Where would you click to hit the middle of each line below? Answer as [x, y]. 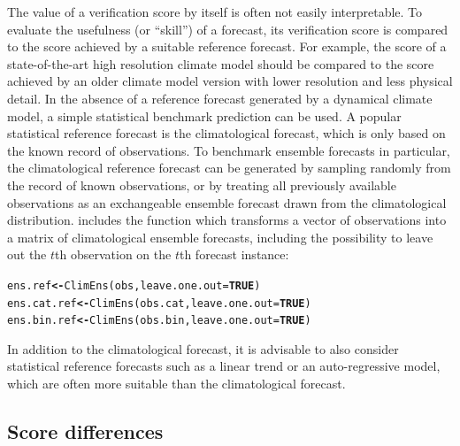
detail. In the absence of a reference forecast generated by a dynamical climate [220, 98]
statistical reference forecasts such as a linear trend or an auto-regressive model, [224, 366]
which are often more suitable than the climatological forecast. [176, 384]
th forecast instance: [234, 254]
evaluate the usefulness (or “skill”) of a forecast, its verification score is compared [228, 29]
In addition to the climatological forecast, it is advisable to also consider [203, 348]
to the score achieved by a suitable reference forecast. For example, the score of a [227, 46]
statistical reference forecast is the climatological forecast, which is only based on [226, 133]
